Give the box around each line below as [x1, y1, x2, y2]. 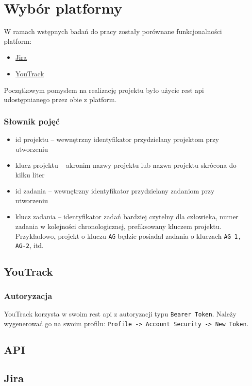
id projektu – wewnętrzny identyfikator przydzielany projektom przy [15, 134, 219, 144]
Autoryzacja [4, 289, 52, 301]
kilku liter [15, 169, 45, 179]
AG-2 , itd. [15, 240, 44, 250]
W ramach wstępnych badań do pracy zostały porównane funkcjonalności [4, 26, 222, 36]
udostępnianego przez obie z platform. [4, 94, 117, 105]
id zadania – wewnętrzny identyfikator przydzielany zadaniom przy [15, 186, 215, 196]
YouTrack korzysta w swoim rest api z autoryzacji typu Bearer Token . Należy [4, 308, 236, 318]
